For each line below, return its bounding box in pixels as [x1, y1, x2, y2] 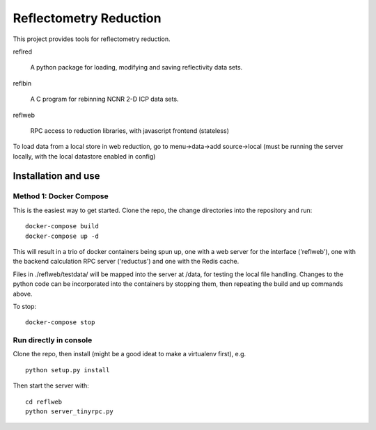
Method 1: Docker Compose [13, 191, 109, 201]
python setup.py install [25, 366, 110, 374]
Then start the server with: [13, 381, 90, 390]
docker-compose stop [25, 319, 95, 326]
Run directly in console [13, 335, 93, 345]
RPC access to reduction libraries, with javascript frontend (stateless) [30, 126, 230, 135]
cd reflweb [25, 397, 63, 406]
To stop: [13, 302, 37, 310]
